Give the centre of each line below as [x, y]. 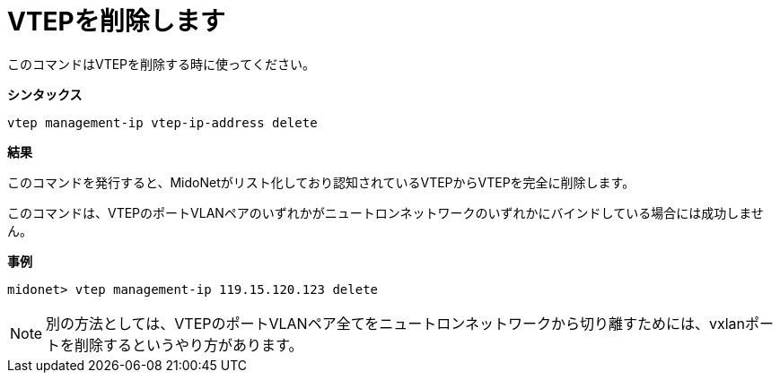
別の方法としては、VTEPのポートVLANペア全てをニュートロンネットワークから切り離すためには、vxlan [396, 323]
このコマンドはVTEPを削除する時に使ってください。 [161, 64]
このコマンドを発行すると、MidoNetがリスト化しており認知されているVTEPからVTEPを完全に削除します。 [321, 182]
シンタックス [45, 94]
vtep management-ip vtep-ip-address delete [162, 122]
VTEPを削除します [116, 22]
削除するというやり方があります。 [189, 345]
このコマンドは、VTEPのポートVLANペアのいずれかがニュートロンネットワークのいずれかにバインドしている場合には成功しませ [386, 212]
